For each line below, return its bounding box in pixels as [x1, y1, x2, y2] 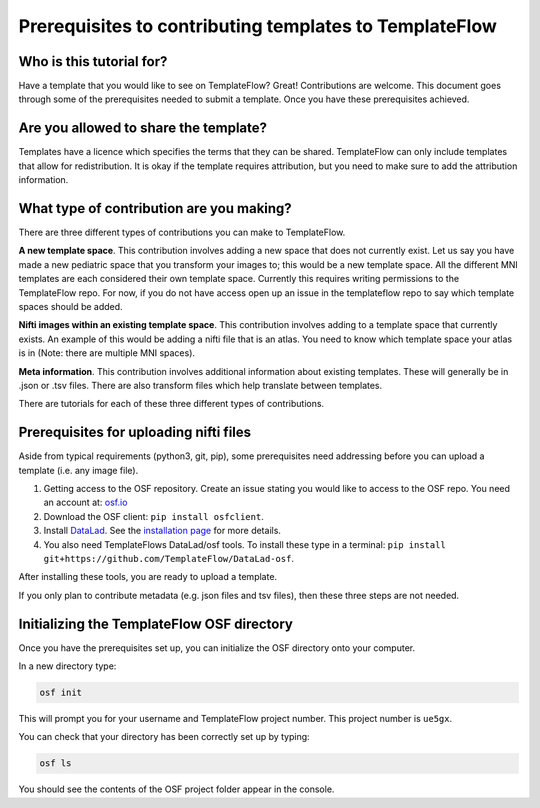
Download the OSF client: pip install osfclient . [43, 510, 264, 522]
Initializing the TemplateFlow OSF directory [18, 615, 294, 632]
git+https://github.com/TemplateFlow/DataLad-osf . [43, 552, 295, 564]
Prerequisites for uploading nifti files [18, 424, 252, 441]
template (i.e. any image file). [18, 464, 139, 476]
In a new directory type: [18, 660, 117, 672]
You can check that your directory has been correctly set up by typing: [18, 731, 310, 743]
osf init [39, 687, 83, 699]
